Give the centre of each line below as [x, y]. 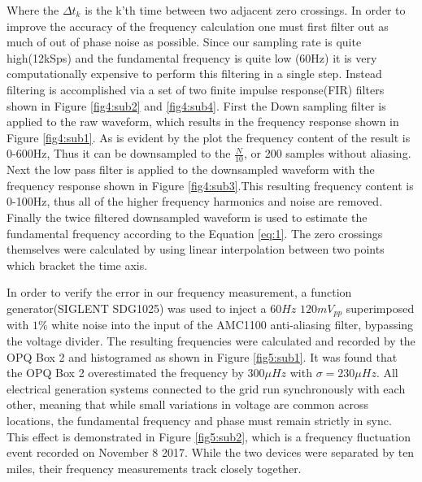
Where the [33, 10]
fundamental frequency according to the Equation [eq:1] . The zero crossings [195, 233]
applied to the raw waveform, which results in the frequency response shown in [203, 122]
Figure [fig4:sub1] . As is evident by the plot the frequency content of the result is [209, 137]
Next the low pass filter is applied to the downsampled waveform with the [191, 169]
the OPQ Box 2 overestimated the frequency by [125, 373]
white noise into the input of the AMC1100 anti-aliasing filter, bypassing [233, 325]
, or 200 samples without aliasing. [327, 153]
